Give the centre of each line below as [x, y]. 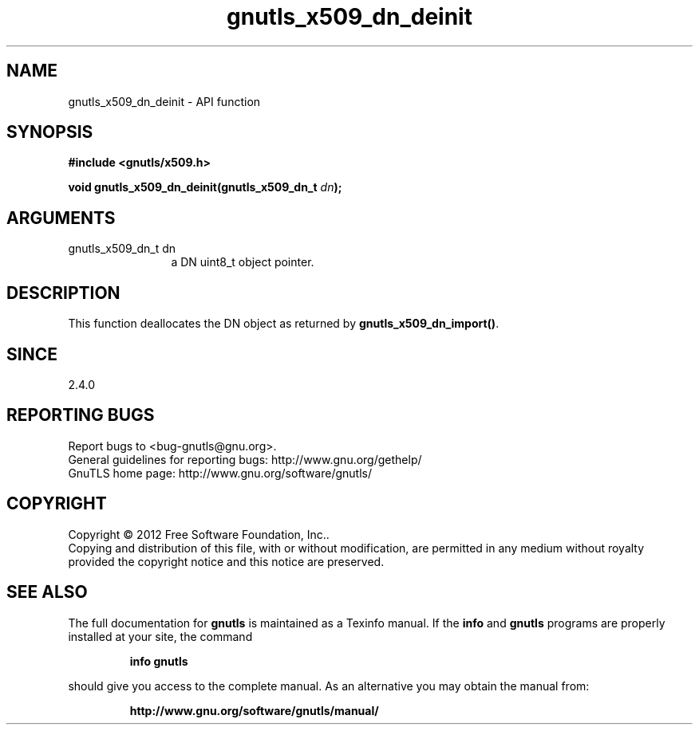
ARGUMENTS [61, 218]
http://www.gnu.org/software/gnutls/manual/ [254, 710]
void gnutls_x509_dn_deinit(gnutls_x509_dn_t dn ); [205, 187]
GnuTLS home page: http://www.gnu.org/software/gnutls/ [220, 473]
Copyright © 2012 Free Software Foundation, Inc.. [199, 534]
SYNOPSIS [50, 132]
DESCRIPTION [63, 293]
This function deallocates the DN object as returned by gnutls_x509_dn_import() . [284, 324]
